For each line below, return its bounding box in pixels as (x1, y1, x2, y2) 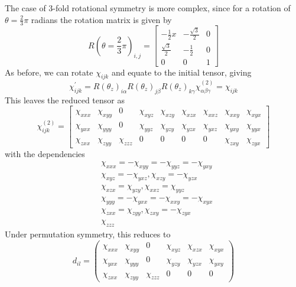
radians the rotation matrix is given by (31, 13, 172, 25)
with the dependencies (5, 147, 85, 159)
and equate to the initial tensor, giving (111, 66, 252, 78)
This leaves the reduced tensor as (5, 93, 125, 106)
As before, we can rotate (5, 66, 93, 78)
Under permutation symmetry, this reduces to (5, 228, 171, 240)
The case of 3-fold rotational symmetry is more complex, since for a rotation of (5, 2, 291, 14)
